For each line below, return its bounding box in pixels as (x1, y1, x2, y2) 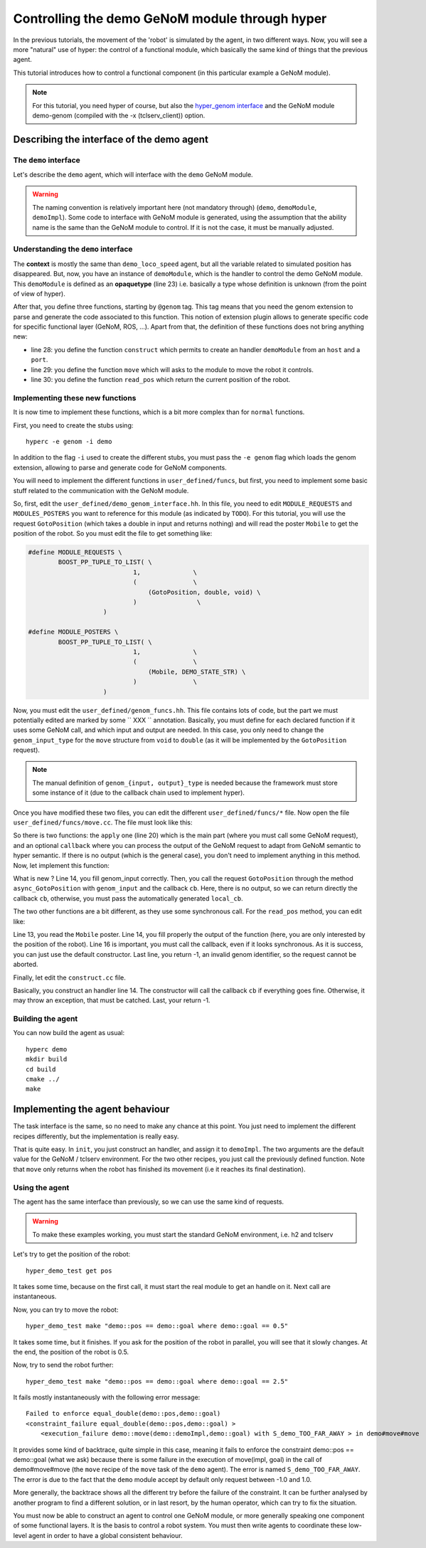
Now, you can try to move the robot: (13, 1305, 119, 1314)
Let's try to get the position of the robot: (13, 1250, 131, 1258)
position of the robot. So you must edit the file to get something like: (13, 529, 213, 538)
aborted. (13, 960, 38, 969)
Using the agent (13, 1182, 70, 1192)
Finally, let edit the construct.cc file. (13, 973, 126, 982)
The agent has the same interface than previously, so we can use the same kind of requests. (13, 1197, 284, 1206)
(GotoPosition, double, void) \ (148, 588, 261, 596)
